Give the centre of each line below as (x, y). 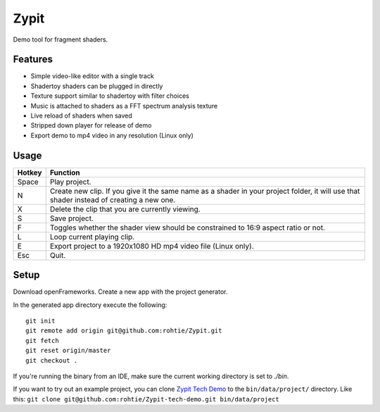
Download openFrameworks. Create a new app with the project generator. (120, 292)
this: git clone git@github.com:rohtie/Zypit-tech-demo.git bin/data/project (146, 399)
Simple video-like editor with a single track (92, 76)
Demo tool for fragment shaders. (61, 39)
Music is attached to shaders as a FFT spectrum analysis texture (124, 106)
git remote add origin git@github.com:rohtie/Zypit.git (124, 331)
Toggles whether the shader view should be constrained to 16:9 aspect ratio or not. (187, 227)
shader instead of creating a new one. (113, 199)
